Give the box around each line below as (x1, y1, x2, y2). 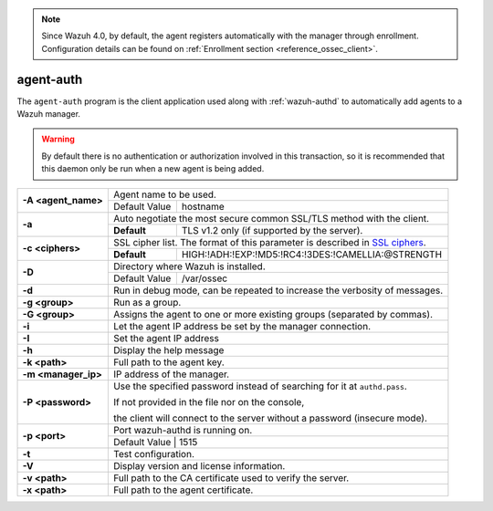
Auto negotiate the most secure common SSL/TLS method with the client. (112, 212, 429, 224)
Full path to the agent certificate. (112, 484, 254, 496)
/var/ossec (181, 272, 228, 285)
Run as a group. (112, 296, 182, 308)
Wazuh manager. (16, 109, 81, 120)
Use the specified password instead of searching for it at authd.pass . (112, 380, 408, 392)
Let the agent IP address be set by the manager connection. (112, 319, 372, 332)
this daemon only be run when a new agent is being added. (41, 163, 265, 174)
